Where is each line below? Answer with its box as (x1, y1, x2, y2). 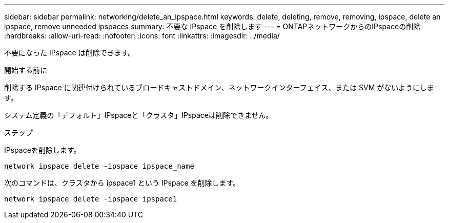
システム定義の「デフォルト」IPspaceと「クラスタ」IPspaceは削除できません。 (4, 111, 273, 119)
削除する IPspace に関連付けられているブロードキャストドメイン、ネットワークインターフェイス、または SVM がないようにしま (4, 83, 435, 92)
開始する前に (4, 66, 47, 74)
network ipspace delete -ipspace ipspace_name (4, 162, 194, 170)
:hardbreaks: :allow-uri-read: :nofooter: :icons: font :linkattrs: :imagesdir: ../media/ (4, 31, 280, 40)
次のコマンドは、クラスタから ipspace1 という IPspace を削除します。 (4, 178, 240, 187)
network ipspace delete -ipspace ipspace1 (4, 195, 177, 203)
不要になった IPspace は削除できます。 (4, 48, 135, 57)
